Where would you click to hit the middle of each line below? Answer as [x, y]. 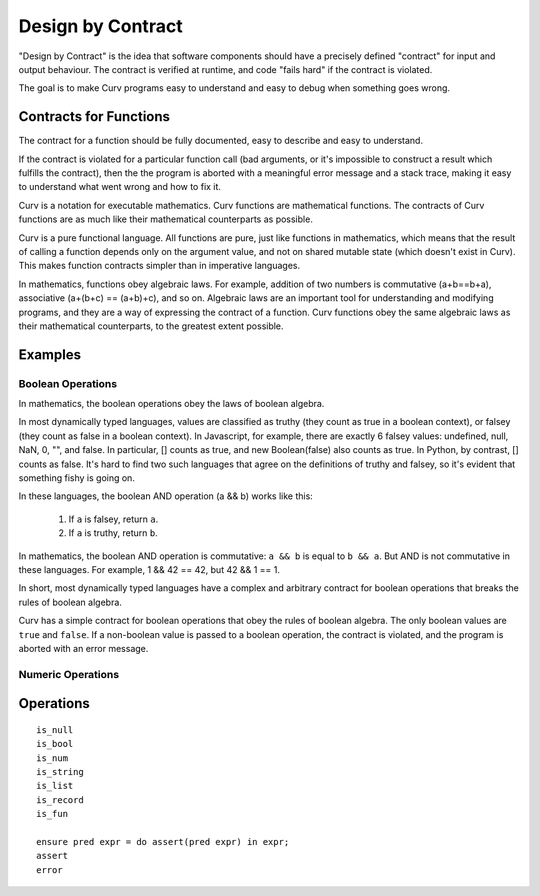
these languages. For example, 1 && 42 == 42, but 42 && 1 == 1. [149, 569]
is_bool [55, 744]
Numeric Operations [69, 674]
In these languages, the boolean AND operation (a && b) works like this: [166, 496]
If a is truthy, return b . [113, 533]
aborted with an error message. [83, 648]
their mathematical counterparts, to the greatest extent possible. [151, 326]
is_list [55, 786]
